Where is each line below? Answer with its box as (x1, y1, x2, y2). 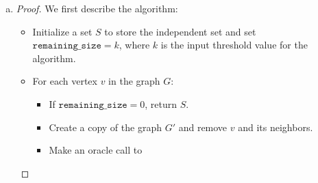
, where (119, 38, 150, 52)
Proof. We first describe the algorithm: (16, 1, 178, 15)
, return (145, 96, 178, 111)
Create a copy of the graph (49, 119, 162, 134)
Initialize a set (32, 24, 93, 38)
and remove (178, 119, 228, 134)
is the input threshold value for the (160, 38, 308, 52)
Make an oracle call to (49, 143, 143, 157)
